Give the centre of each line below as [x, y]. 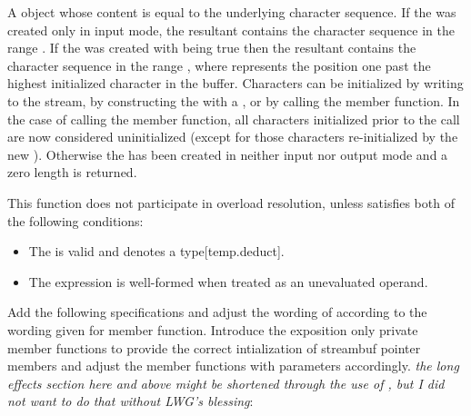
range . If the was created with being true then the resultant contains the [212, 48]
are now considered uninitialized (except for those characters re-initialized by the [233, 137]
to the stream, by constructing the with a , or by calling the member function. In [234, 100]
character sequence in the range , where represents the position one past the [219, 65]
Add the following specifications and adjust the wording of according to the [217, 312]
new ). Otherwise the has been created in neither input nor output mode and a [228, 154]
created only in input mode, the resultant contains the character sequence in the [231, 30]
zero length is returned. [72, 172]
